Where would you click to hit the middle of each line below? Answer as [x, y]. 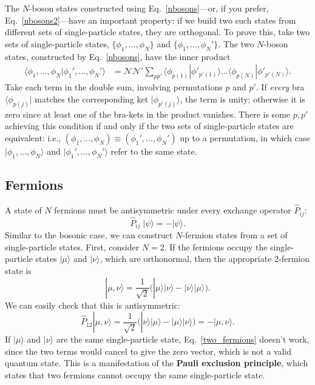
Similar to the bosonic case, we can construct [89, 235]
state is [18, 270]
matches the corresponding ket [92, 99]
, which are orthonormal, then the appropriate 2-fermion [205, 259]
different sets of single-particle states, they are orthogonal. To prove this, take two [157, 32]
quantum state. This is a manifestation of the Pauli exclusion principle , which [157, 363]
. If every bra [280, 87]
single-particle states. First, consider [72, 246]
